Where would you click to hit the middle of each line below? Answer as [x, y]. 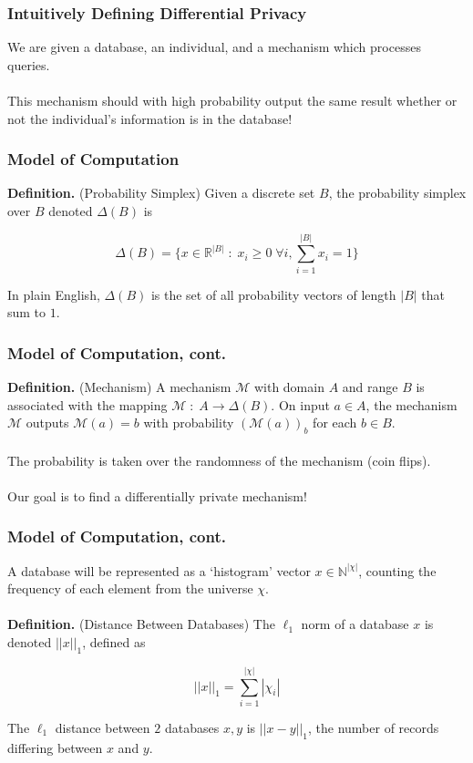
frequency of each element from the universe [130, 588]
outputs [47, 423]
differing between [55, 747]
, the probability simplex [397, 193]
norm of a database [355, 624]
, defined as [114, 642]
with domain [289, 387]
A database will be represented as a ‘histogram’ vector [159, 570]
